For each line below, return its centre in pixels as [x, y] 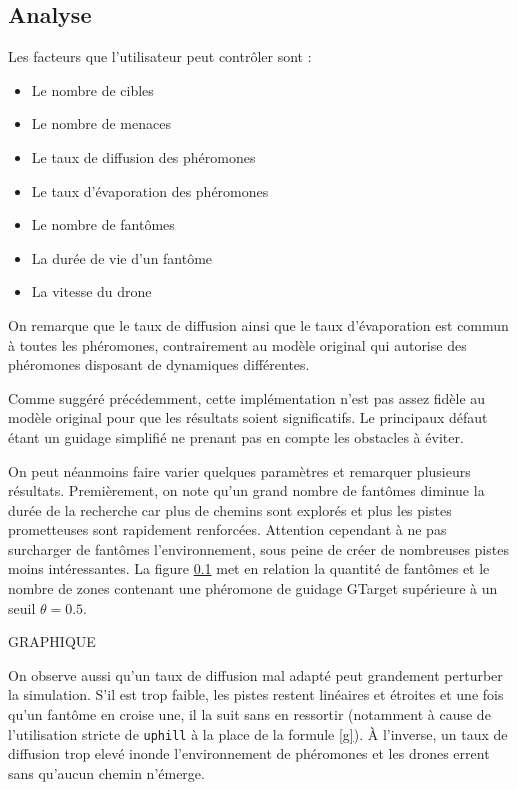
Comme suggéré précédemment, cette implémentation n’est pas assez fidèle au [247, 397]
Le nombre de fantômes [103, 224]
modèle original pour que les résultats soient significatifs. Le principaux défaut [248, 417]
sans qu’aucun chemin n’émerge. [106, 772]
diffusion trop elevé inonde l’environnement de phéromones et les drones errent [249, 753]
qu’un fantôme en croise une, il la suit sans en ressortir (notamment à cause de [249, 714]
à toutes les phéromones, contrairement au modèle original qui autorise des [237, 344]
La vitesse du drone [91, 291]
